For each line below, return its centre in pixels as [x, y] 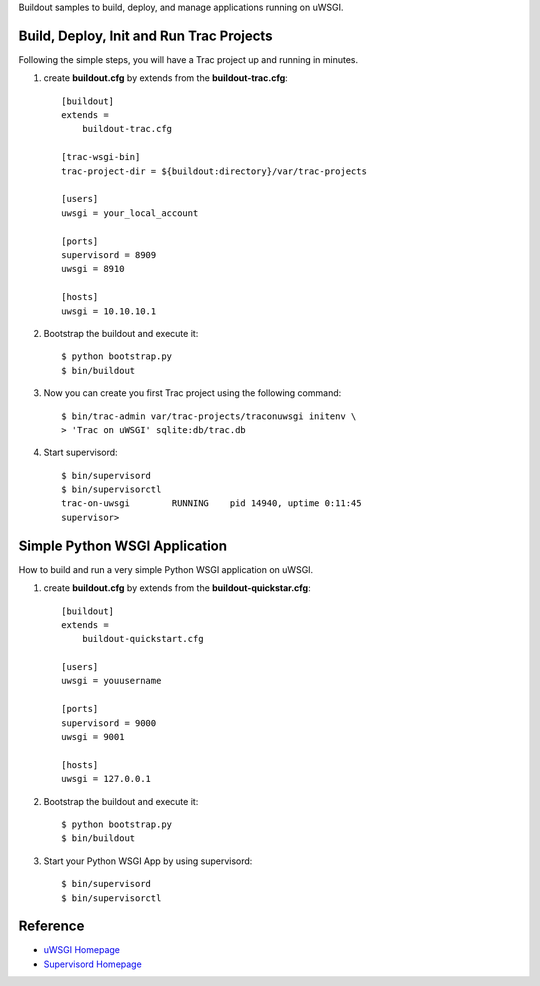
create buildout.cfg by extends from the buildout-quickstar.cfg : [177, 588]
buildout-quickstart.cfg [142, 639]
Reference [51, 926]
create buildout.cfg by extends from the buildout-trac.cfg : [166, 78]
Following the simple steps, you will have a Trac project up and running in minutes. [188, 59]
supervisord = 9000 [109, 723]
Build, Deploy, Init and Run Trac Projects [145, 35]
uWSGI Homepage [81, 950]
